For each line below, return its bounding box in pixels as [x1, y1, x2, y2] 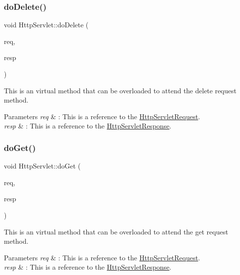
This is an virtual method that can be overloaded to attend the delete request [4, 85, 237, 95]
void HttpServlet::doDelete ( [4, 20, 89, 30]
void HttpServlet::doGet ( [4, 161, 81, 171]
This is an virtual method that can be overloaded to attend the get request [4, 226, 228, 236]
